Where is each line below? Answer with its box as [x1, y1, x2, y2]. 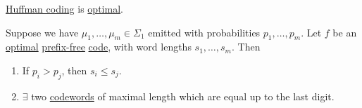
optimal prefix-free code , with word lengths [6, 39, 192, 54]
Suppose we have [6, 25, 79, 39]
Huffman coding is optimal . [6, 1, 123, 15]
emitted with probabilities [148, 25, 261, 39]
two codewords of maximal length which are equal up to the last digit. [31, 88, 335, 103]
